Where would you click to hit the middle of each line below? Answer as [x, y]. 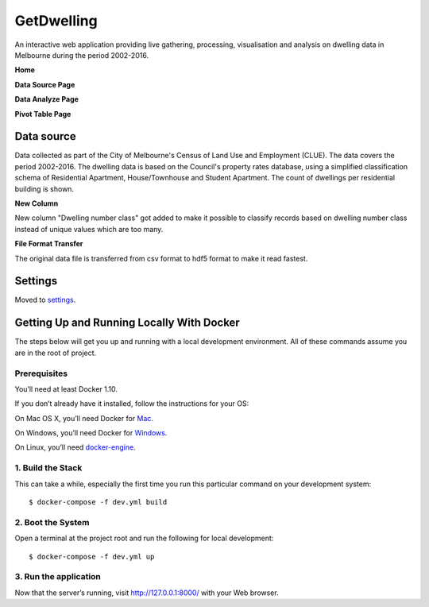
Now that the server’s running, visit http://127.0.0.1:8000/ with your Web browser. [147, 593]
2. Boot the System [52, 522]
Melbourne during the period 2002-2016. [82, 55]
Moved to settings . [45, 300]
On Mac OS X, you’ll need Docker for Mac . [84, 418]
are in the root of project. [56, 353]
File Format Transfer [49, 244]
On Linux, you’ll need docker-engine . [75, 447]
